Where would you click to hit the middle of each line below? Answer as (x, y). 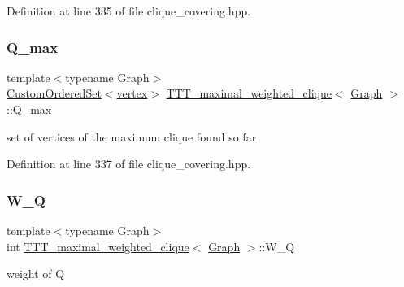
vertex (132, 93)
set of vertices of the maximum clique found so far (132, 136)
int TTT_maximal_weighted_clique (98, 246)
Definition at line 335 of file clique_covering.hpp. (129, 11)
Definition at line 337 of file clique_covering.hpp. (129, 164)
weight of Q (36, 274)
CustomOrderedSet (54, 93)
